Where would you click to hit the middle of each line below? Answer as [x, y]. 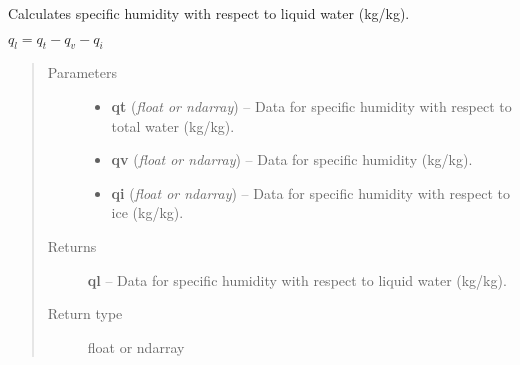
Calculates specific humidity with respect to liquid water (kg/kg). [209, 13]
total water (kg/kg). [173, 125]
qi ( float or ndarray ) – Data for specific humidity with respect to [310, 192]
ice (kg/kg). [147, 212]
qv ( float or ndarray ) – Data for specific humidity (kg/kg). [292, 159]
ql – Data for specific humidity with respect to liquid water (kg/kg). [297, 279]
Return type [85, 313]
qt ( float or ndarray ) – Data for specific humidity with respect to [311, 105]
